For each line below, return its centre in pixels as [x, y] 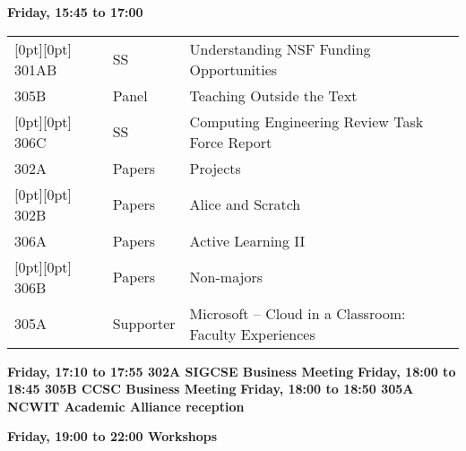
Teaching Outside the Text [273, 95]
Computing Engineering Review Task [306, 121]
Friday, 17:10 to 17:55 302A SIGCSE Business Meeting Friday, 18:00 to [232, 371]
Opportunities [233, 69]
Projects [215, 168]
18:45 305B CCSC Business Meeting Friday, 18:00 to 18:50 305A [211, 389]
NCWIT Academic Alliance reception [126, 406]
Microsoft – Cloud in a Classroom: [298, 313]
